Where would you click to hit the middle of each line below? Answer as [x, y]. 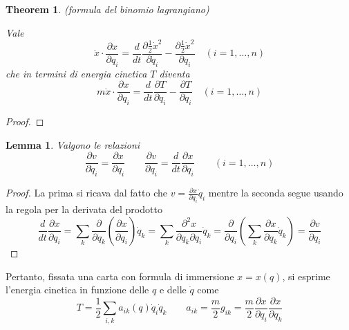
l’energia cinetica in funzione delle [77, 290]
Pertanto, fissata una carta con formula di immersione [120, 276]
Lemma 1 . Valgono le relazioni [73, 144]
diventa [174, 73]
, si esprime [306, 276]
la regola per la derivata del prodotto [84, 209]
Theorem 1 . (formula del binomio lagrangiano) [107, 9]
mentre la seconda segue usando [276, 193]
